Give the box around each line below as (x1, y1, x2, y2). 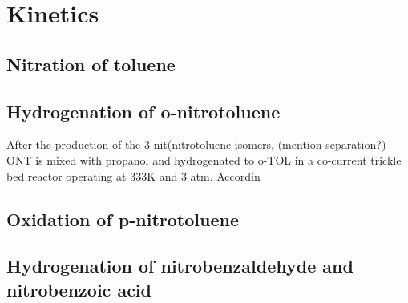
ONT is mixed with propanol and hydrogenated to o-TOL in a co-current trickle (6, 151, 402, 168)
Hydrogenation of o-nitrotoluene (6, 98, 281, 123)
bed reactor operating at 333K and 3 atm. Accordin (6, 167, 261, 184)
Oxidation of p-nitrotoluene (6, 206, 239, 231)
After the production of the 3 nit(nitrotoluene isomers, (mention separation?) (6, 136, 386, 153)
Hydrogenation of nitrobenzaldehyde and (6, 253, 353, 278)
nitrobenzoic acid (6, 277, 151, 301)
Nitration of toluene (6, 51, 176, 76)
